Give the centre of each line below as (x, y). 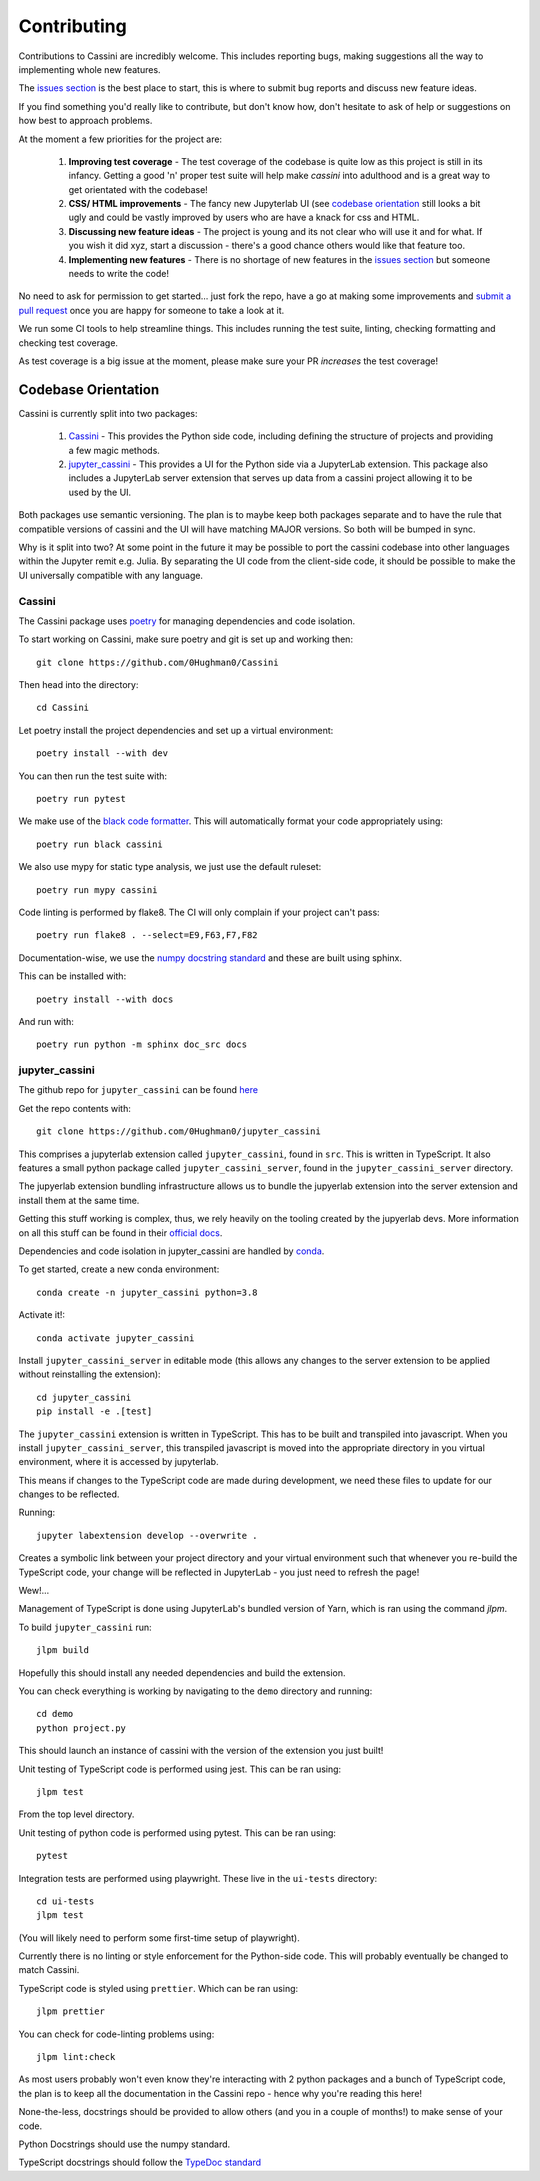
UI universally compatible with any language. (111, 575)
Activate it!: (41, 1315)
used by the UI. (100, 492)
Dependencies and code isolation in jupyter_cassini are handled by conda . (171, 1251)
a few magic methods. (114, 450)
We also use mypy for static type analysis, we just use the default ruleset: (170, 867)
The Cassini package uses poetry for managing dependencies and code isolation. (187, 621)
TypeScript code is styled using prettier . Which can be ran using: (158, 1988)
